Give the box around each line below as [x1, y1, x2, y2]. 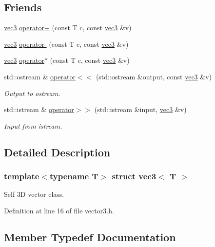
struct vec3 [112, 170, 156, 182]
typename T [49, 170, 98, 182]
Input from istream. [4, 120, 62, 131]
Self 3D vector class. [4, 189, 64, 199]
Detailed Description [4, 144, 111, 159]
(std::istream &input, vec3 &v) [94, 104, 187, 114]
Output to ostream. [4, 88, 60, 98]
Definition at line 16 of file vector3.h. [4, 205, 114, 215]
